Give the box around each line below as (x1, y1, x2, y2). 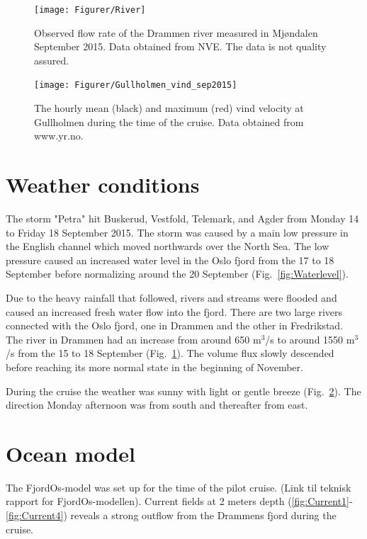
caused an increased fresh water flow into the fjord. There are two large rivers (6, 304, 343, 319)
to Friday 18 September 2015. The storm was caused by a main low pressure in (6, 225, 349, 239)
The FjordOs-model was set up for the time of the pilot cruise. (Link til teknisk (6, 480, 351, 494)
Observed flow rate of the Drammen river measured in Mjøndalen (34, 25, 318, 40)
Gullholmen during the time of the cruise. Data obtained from (34, 114, 304, 129)
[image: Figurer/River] (34, 5, 146, 15)
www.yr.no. (34, 128, 84, 143)
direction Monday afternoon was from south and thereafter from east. (6, 397, 308, 412)
